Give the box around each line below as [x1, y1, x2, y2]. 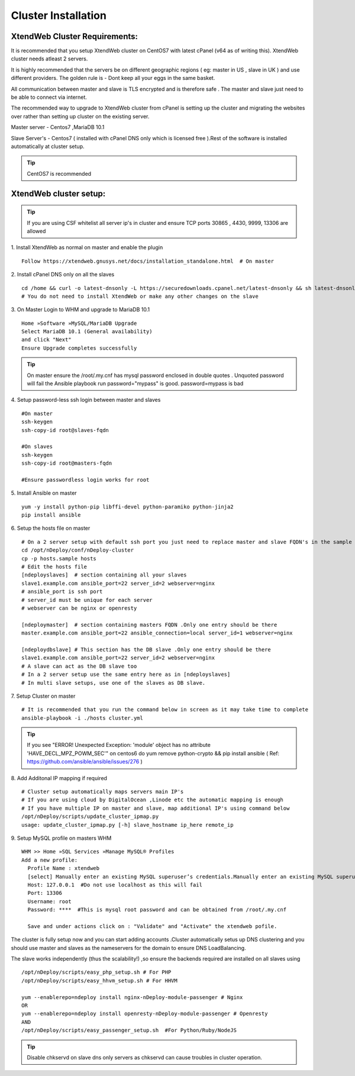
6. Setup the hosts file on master [11, 524, 91, 532]
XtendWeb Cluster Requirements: [11, 31, 138, 41]
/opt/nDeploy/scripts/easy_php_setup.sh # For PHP [21, 969, 172, 976]
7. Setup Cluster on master [11, 692, 76, 700]
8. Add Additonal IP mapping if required [11, 774, 108, 781]
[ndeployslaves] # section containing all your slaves [21, 572, 187, 578]
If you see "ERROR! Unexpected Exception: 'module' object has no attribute [27, 742, 211, 749]
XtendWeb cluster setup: [11, 188, 106, 198]
